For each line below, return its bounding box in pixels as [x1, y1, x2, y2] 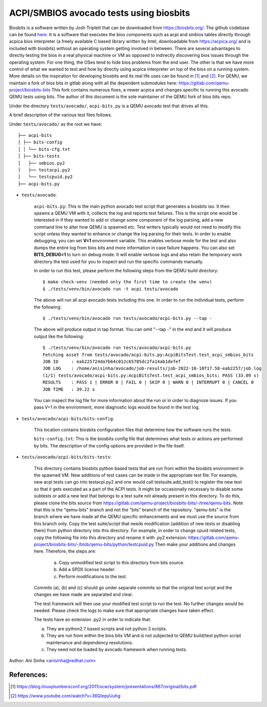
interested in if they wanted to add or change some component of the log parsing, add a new [34, 217, 223, 223]
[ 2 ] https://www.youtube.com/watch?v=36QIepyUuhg [10, 693, 121, 699]
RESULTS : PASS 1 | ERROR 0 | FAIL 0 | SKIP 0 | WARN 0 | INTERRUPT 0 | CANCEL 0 [43, 380, 254, 385]
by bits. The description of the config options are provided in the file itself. [34, 442, 185, 448]
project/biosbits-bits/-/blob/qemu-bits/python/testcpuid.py [34, 541, 154, 547]
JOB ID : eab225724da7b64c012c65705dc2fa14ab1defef [43, 358, 181, 364]
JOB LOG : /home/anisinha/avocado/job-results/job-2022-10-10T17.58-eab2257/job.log [43, 366, 262, 371]
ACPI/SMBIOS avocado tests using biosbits [9, 7, 190, 18]
